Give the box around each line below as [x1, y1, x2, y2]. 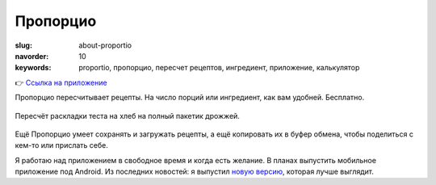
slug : [15, 40, 32, 50]
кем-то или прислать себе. [15, 141, 108, 150]
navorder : [15, 51, 49, 61]
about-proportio [78, 40, 132, 50]
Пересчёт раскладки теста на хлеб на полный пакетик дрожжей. [15, 111, 240, 120]
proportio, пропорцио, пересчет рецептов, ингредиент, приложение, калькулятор [78, 63, 360, 73]
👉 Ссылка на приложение [15, 78, 108, 87]
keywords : [15, 63, 52, 73]
